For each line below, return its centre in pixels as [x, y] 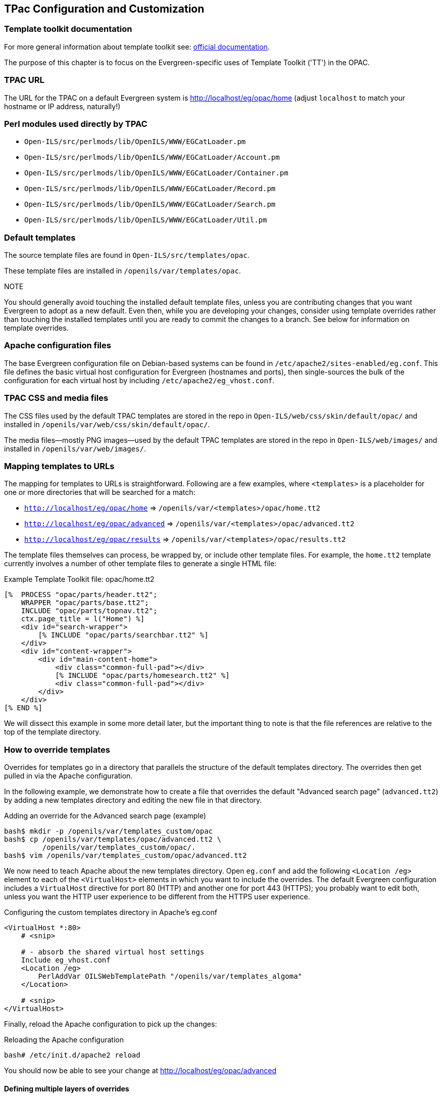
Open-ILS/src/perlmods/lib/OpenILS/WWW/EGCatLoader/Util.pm [146, 220]
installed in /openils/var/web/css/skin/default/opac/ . [107, 424]
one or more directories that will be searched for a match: [100, 492]
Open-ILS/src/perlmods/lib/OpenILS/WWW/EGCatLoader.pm [135, 142]
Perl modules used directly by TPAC [76, 124]
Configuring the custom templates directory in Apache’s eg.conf [111, 912]
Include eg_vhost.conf [66, 960]
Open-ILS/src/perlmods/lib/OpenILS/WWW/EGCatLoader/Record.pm [150, 189]
